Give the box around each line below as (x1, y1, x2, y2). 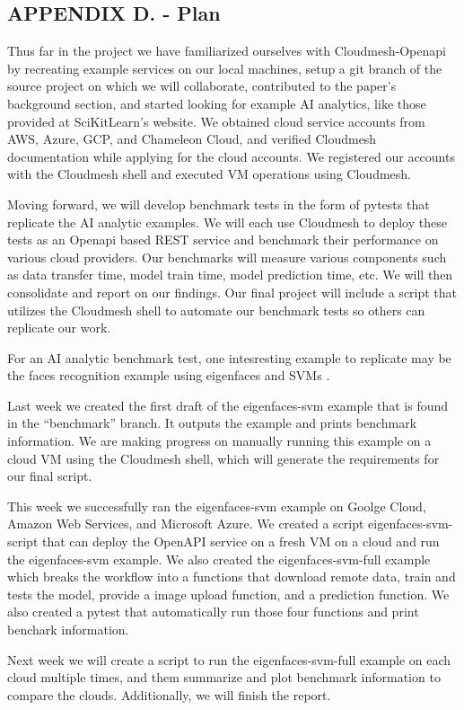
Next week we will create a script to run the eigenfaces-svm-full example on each (7, 650, 451, 669)
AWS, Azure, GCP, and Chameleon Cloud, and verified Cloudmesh (7, 129, 377, 148)
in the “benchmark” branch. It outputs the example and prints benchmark (7, 413, 417, 432)
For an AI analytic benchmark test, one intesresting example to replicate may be (7, 348, 451, 367)
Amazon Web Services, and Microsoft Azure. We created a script (7, 514, 364, 533)
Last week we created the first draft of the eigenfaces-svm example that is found (7, 395, 449, 414)
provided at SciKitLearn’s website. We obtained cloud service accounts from (7, 111, 425, 130)
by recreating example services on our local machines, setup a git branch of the (7, 58, 442, 77)
